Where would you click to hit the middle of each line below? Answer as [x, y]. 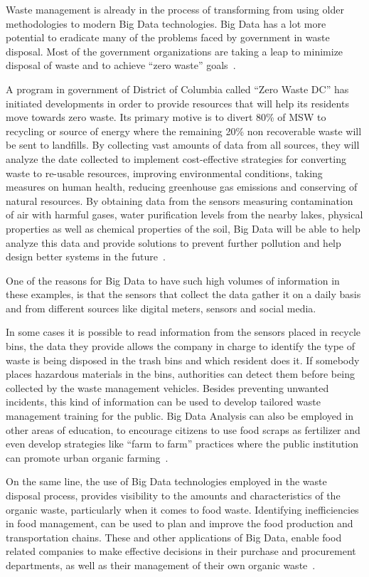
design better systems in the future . [86, 256]
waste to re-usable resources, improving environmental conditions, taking [164, 173]
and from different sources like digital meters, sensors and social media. [161, 308]
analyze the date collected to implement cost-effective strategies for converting [176, 158]
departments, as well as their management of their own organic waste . [161, 565]
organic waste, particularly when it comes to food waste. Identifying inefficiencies [182, 509]
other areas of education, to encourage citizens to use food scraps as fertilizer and [183, 429]
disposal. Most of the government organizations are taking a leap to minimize [175, 51]
